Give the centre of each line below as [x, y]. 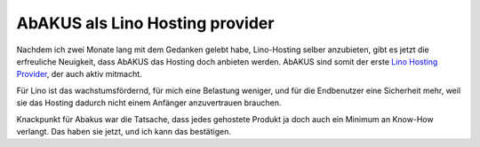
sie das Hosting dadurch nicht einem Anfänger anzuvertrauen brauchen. [149, 103]
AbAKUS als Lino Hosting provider [145, 23]
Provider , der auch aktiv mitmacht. [79, 74]
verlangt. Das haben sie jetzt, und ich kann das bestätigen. [124, 131]
